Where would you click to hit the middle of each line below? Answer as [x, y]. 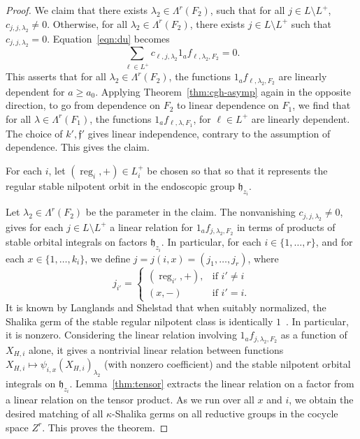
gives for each [35, 226]
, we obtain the [321, 400]
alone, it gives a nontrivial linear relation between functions [156, 349]
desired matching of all [55, 414]
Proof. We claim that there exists [77, 10]
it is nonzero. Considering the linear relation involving [121, 335]
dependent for [35, 91]
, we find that [322, 105]
